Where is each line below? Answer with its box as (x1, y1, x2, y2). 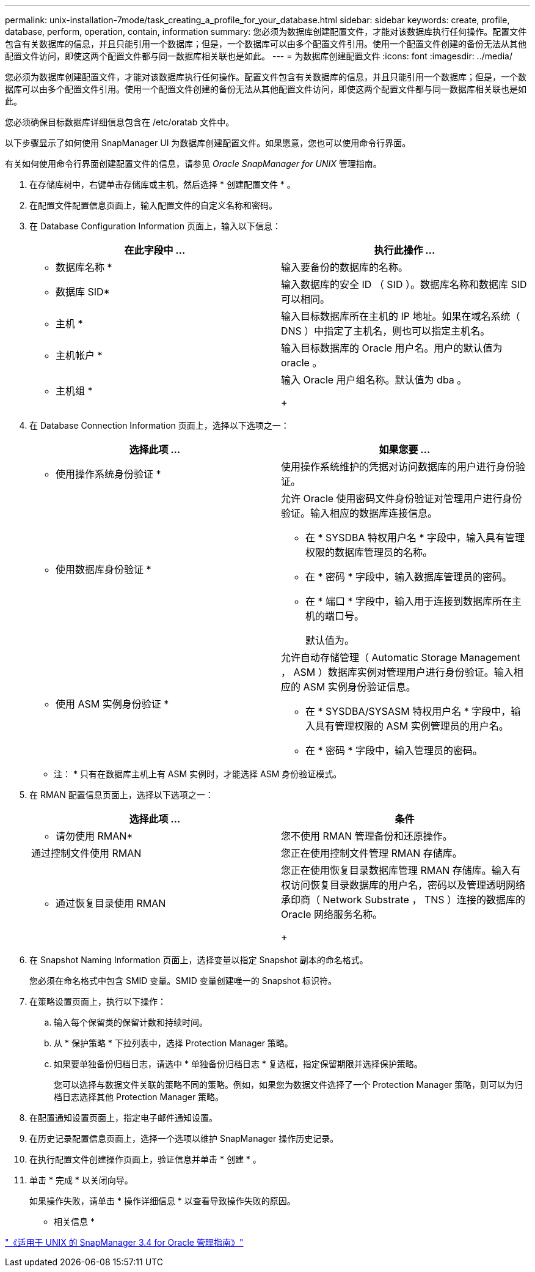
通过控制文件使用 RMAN (31, 847, 142, 859)
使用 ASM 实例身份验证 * (56, 698, 169, 710)
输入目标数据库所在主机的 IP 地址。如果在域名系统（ (281, 310, 520, 322)
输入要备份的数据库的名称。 (281, 261, 409, 273)
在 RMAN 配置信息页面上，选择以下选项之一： (29, 789, 214, 800)
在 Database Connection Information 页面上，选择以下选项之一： (29, 420, 289, 431)
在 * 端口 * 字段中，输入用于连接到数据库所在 (305, 595, 512, 607)
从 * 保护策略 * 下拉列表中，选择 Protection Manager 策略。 (54, 1038, 293, 1048)
